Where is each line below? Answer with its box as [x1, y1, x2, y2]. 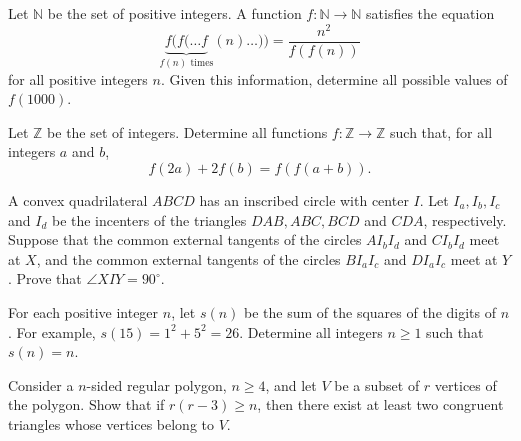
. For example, [8, 321, 96, 342]
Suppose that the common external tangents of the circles [8, 229, 362, 250]
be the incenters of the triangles [51, 209, 247, 230]
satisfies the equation [366, 3, 495, 23]
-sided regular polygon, [86, 374, 227, 395]
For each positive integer [8, 301, 159, 322]
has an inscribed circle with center [199, 190, 409, 211]
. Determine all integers [239, 321, 383, 342]
